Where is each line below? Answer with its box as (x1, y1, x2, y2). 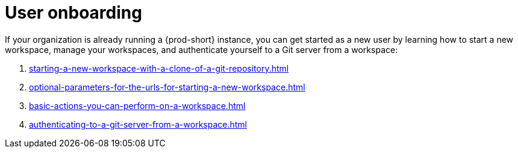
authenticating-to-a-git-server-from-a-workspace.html (29, 119, 247, 130)
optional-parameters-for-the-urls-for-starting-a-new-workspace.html (29, 81, 305, 92)
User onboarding (5, 2, 142, 23)
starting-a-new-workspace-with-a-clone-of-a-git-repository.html (29, 63, 289, 73)
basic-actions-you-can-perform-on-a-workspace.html (29, 100, 246, 111)
